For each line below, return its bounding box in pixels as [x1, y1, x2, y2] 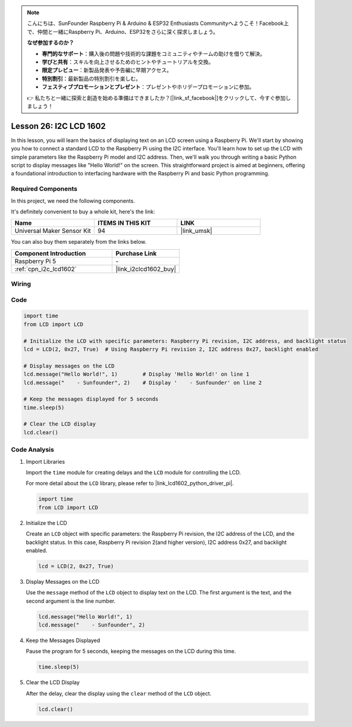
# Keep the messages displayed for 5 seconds [23, 396, 159, 402]
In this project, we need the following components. [11, 197, 135, 204]
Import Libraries [26, 458, 65, 465]
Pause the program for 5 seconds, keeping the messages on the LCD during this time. [26, 648, 236, 655]
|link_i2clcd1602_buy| [115, 265, 177, 273]
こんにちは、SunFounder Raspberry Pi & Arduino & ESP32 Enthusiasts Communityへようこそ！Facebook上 [27, 20, 290, 27]
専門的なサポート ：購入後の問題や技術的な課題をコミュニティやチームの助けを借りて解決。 [42, 50, 266, 57]
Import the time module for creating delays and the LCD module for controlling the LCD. [26, 469, 241, 476]
